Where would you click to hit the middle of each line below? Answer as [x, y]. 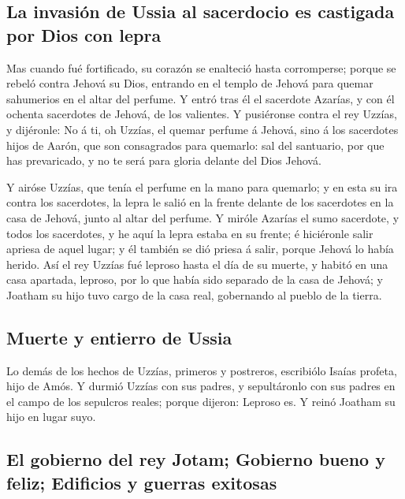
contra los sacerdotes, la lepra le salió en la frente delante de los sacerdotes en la [200, 202]
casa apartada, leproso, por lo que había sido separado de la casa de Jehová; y [195, 279]
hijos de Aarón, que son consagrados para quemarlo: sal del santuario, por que [195, 145]
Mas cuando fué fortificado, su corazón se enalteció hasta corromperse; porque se [201, 67]
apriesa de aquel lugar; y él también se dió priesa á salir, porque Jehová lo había [200, 249]
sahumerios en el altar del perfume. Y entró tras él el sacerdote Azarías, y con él [201, 98]
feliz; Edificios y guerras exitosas [142, 482]
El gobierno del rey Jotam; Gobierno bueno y [196, 459]
